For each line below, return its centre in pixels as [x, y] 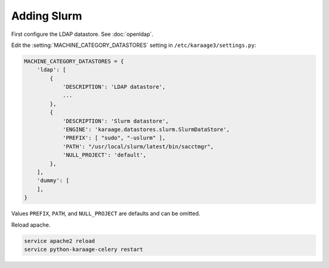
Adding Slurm [47, 16]
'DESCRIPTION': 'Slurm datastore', [115, 121]
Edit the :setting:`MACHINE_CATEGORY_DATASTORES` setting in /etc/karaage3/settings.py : [134, 45]
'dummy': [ [53, 181]
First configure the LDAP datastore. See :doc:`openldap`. [82, 34]
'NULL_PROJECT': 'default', [104, 155]
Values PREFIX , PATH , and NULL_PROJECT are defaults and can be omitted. [106, 214]
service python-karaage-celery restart [83, 249]
